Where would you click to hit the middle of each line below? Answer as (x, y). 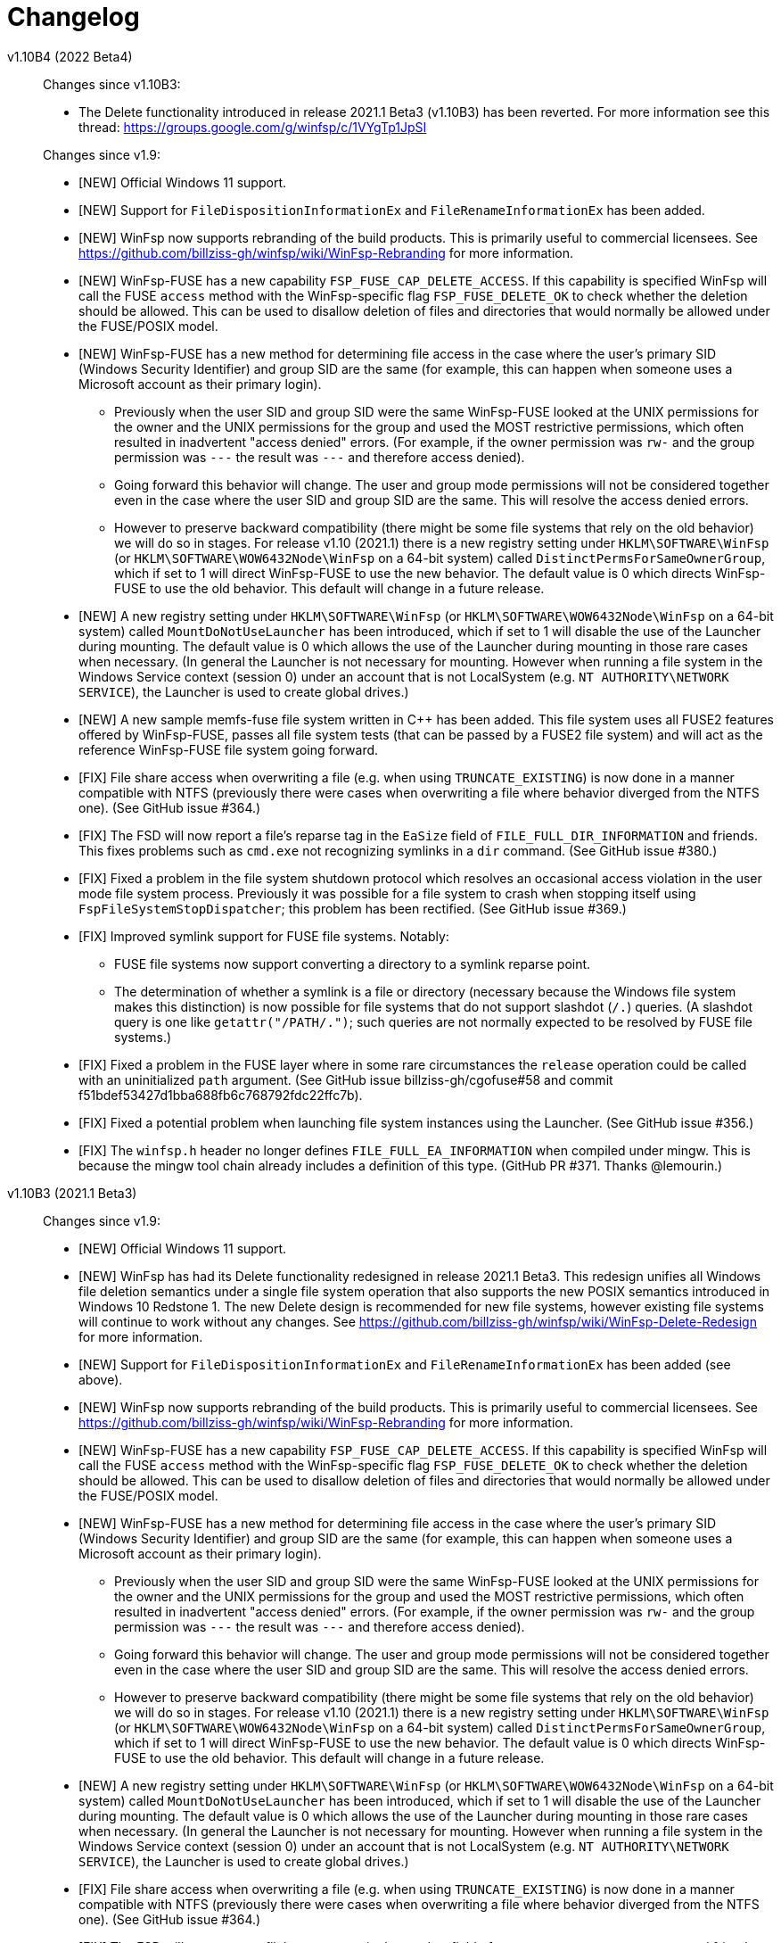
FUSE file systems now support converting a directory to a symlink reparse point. (353, 963)
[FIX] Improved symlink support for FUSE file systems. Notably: (264, 936)
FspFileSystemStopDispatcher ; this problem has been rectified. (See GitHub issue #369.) (353, 908)
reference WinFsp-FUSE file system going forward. (229, 749)
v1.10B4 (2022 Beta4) (70, 56)
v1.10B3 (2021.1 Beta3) (72, 1193)
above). (101, 1379)
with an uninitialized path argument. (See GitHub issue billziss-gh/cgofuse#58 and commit (346, 1079)
